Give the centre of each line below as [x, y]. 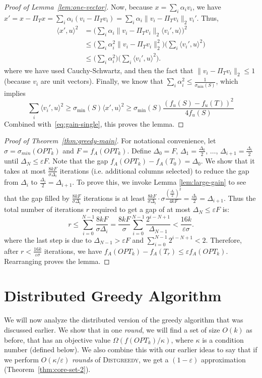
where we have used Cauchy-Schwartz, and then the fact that [99, 70]
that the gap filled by [37, 198]
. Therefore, [224, 239]
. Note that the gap [78, 161]
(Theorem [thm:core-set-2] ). [47, 369]
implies [15, 93]
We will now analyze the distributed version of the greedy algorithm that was [124, 320]
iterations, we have [73, 251]
